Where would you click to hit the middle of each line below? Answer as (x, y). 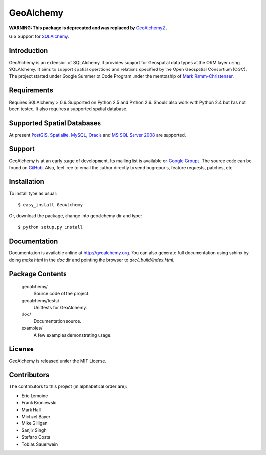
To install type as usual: (33, 193)
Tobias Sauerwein (40, 444)
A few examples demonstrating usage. (73, 335)
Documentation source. (57, 321)
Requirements (31, 90)
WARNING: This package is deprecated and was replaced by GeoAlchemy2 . (88, 28)
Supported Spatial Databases (55, 123)
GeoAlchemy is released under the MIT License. (58, 361)
